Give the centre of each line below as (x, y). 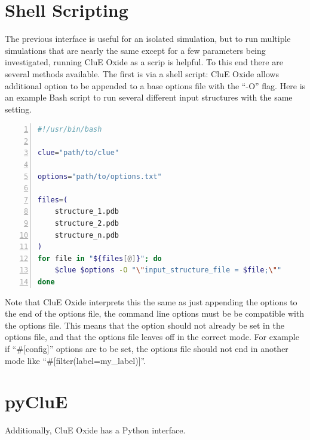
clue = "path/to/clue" (79, 153)
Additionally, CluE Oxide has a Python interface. (95, 430)
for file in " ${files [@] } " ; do (100, 258)
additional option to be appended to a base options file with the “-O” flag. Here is (155, 85)
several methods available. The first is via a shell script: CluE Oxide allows (142, 73)
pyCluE (36, 401)
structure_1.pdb (87, 212)
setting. (19, 109)
